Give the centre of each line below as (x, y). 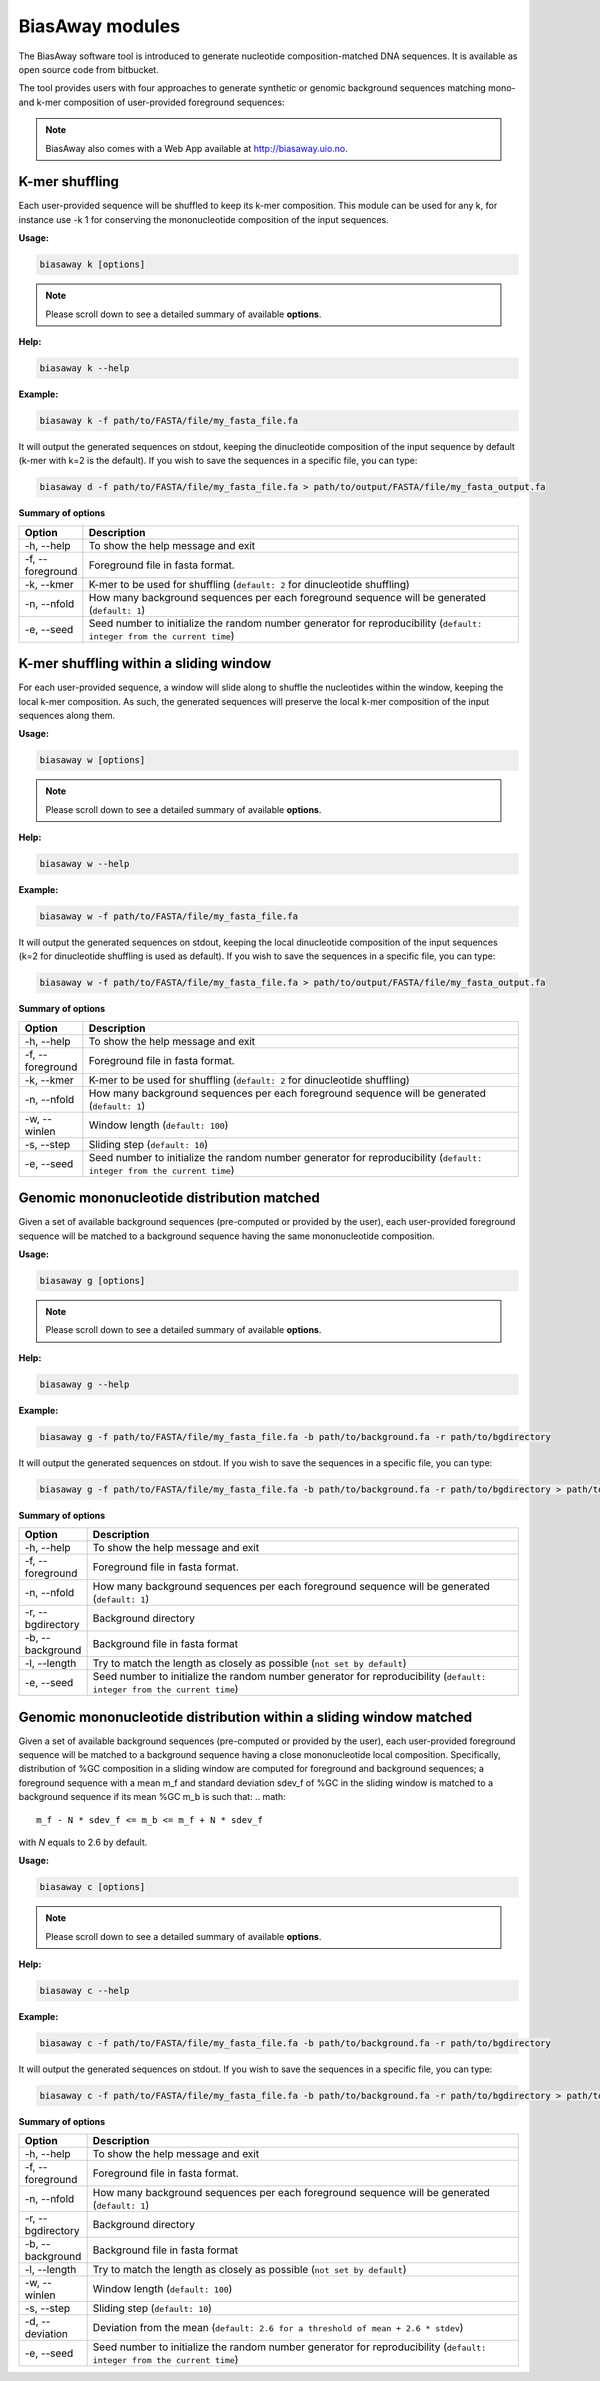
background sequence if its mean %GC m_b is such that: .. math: (152, 1797)
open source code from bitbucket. (88, 69)
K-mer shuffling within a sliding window (145, 663)
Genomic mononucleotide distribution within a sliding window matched (245, 1716)
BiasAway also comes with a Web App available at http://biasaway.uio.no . (197, 148)
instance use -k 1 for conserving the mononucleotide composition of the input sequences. (203, 219)
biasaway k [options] (92, 264)
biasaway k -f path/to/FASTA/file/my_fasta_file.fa (169, 420)
